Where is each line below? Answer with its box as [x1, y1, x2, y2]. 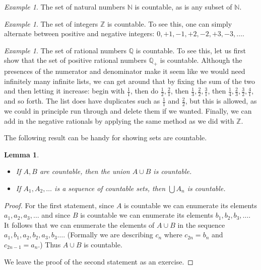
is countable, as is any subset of [135, 2, 232, 12]
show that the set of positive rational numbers [4, 55, 147, 65]
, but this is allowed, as [185, 96, 257, 106]
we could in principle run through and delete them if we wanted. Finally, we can [4, 106, 252, 116]
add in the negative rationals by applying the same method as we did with [4, 115, 234, 126]
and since [41, 210, 71, 220]
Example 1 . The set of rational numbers [4, 45, 127, 55]
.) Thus [38, 239, 61, 249]
